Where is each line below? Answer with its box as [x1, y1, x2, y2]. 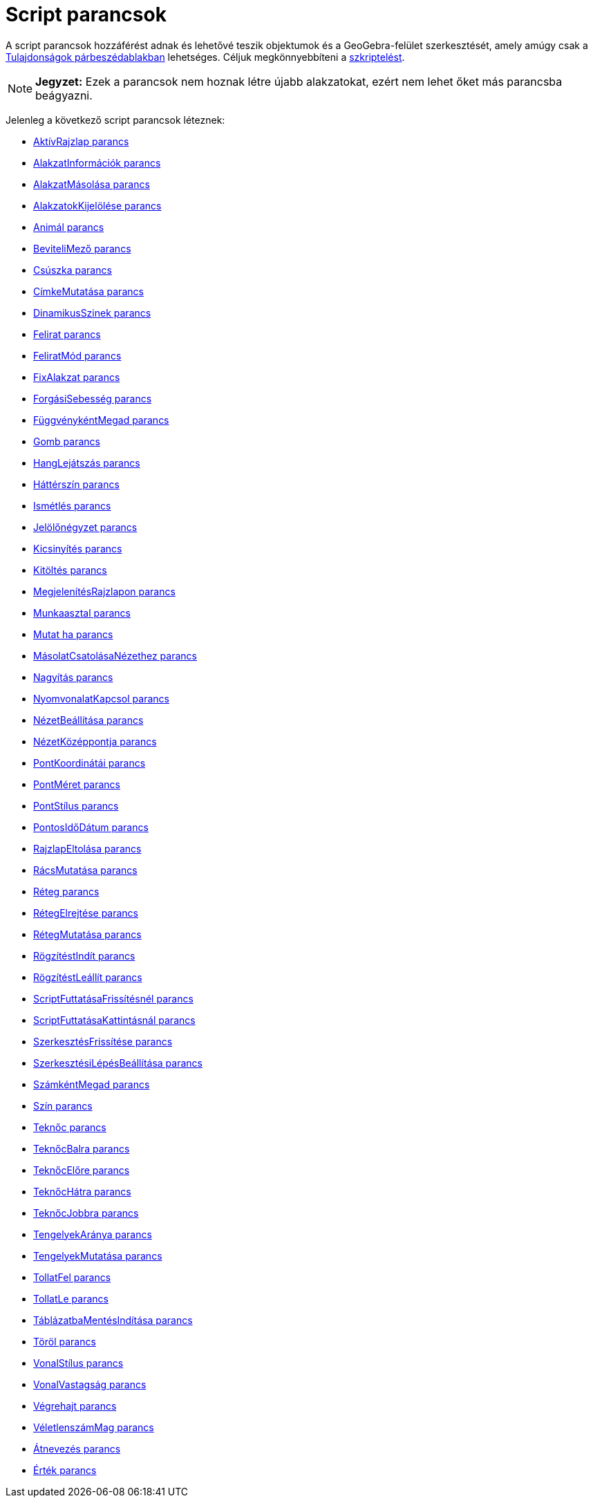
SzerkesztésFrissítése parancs [33, 1035, 173, 1047]
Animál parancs [33, 221, 104, 233]
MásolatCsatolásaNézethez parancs [33, 649, 197, 662]
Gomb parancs [33, 435, 100, 447]
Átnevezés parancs [33, 1442, 121, 1455]
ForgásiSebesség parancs [33, 392, 152, 404]
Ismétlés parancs [33, 499, 111, 512]
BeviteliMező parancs [33, 242, 131, 254]
